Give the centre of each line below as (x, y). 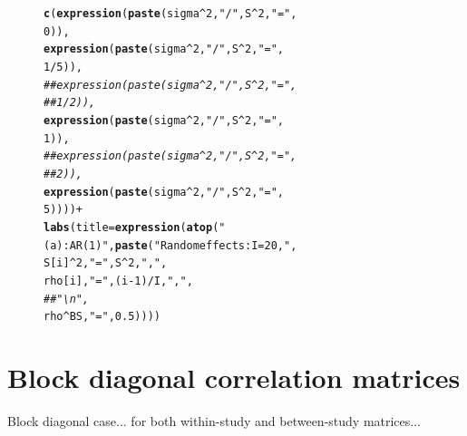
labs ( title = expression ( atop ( (131, 227)
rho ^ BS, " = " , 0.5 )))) (102, 317)
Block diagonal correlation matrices (234, 377)
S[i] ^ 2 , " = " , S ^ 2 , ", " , (106, 263)
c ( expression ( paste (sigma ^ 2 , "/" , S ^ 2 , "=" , (170, 14)
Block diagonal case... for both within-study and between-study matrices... (214, 420)
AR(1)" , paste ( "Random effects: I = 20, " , (183, 245)
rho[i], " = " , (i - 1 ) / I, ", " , (118, 281)
